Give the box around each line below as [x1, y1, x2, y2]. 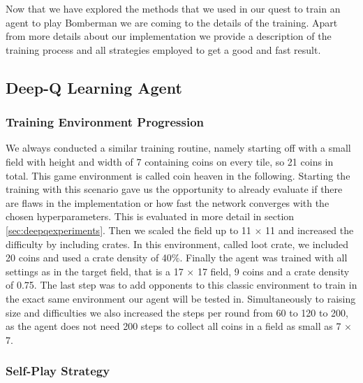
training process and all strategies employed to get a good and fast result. [6, 42, 321, 57]
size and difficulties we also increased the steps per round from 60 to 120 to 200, [6, 305, 348, 319]
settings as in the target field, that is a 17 [6, 263, 184, 278]
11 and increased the [265, 222, 354, 237]
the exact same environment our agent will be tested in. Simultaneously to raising [6, 291, 356, 305]
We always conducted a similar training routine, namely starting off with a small [6, 140, 351, 155]
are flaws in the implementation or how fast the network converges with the [6, 195, 329, 210]
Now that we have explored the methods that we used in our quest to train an [6, 1, 341, 15]
